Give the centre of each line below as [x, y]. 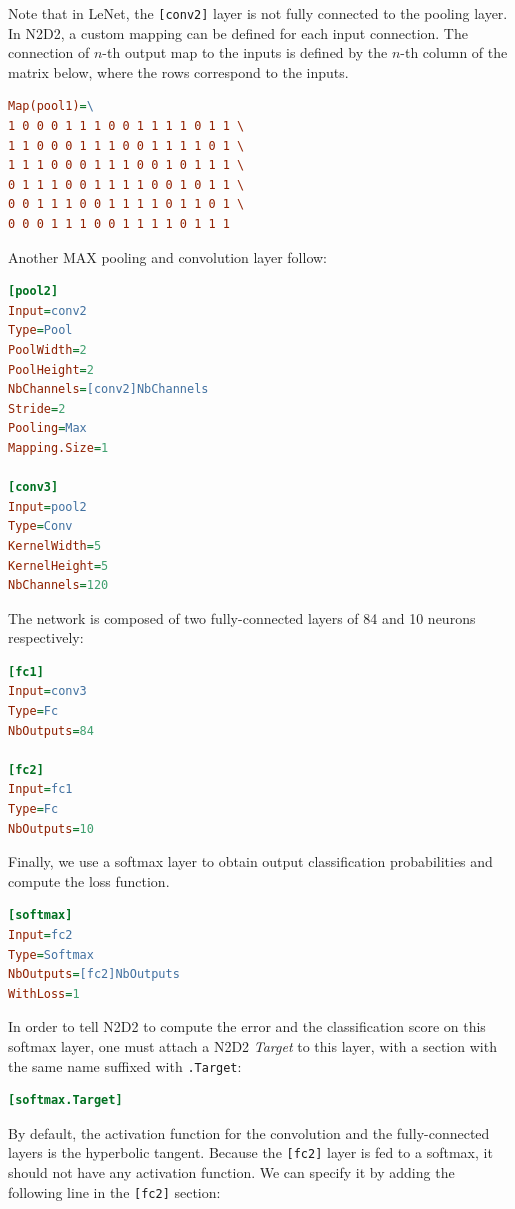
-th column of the [454, 52]
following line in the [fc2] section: [114, 1191]
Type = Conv [40, 526]
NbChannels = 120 [58, 585]
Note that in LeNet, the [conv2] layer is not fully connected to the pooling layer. [258, 13]
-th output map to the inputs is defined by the [245, 52]
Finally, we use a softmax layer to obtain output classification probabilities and [250, 861]
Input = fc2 [40, 935]
